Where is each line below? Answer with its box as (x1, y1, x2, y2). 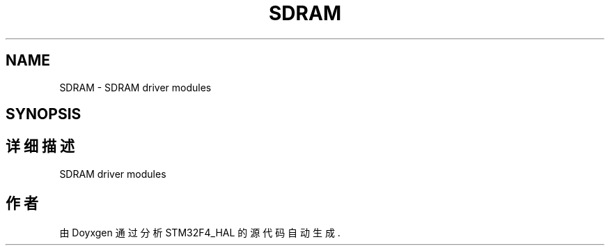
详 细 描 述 (6, 137, 75, 155)
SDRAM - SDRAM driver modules (59, 81, 212, 93)
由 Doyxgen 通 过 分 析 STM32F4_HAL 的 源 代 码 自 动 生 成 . (59, 226, 341, 238)
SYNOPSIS (6, 105, 81, 123)
